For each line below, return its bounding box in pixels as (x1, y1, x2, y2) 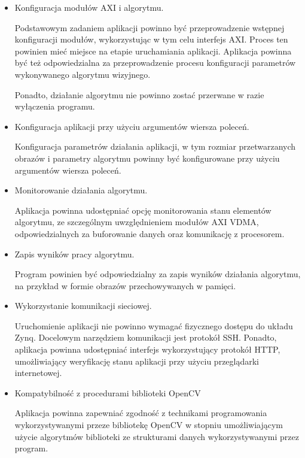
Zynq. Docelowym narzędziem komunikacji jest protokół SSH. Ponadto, (14, 331, 277, 344)
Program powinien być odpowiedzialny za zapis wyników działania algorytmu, (14, 268, 301, 280)
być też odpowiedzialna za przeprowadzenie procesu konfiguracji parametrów (14, 56, 296, 69)
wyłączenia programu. (14, 100, 95, 113)
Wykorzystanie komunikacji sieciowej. (14, 299, 152, 312)
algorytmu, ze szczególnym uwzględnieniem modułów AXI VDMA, (14, 216, 259, 228)
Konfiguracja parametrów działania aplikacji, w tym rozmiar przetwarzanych (14, 140, 296, 153)
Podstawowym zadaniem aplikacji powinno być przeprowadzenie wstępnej (14, 21, 285, 34)
